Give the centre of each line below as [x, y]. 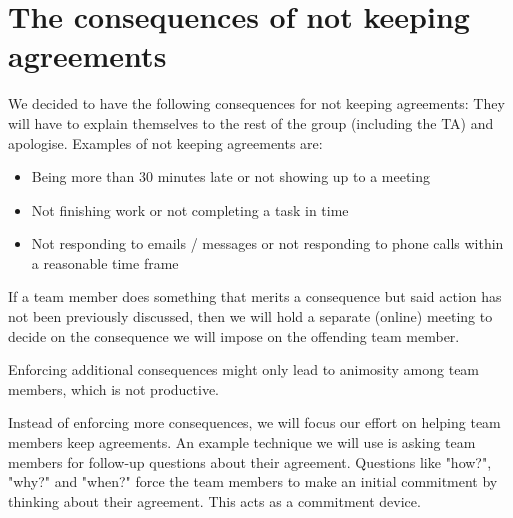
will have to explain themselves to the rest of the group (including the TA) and [251, 122]
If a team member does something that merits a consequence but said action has [255, 296]
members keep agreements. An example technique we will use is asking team [242, 442]
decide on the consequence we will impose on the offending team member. [234, 335]
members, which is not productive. [114, 388]
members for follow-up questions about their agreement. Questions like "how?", [250, 461]
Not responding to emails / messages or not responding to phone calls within [267, 243]
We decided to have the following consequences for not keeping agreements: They [256, 103]
